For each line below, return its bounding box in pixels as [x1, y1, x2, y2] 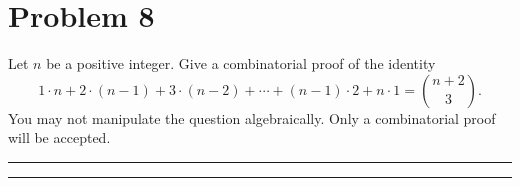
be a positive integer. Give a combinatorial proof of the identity [46, 53, 436, 74]
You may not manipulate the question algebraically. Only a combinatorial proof [8, 107, 496, 128]
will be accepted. [8, 127, 111, 148]
